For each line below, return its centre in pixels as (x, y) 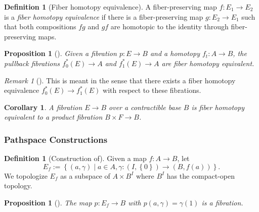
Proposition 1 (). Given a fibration (60, 53)
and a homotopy (175, 53)
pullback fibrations (32, 63)
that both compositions (40, 26)
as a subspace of (85, 175)
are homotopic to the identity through (169, 26)
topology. (18, 185)
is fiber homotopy (218, 107)
